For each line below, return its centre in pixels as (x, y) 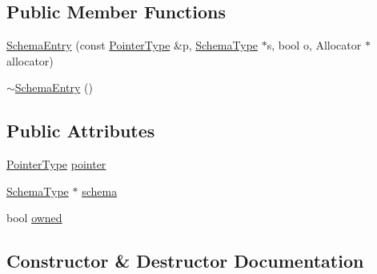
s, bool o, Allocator (314, 45)
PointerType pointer (56, 164)
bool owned (34, 218)
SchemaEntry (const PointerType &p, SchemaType (132, 45)
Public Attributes (81, 131)
